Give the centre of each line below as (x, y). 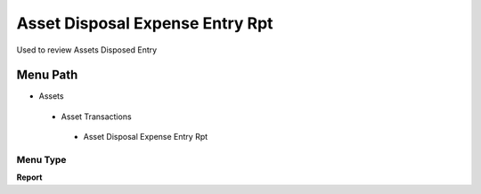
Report (29, 177)
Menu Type (41, 160)
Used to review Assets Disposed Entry (87, 50)
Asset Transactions (97, 117)
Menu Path (47, 75)
